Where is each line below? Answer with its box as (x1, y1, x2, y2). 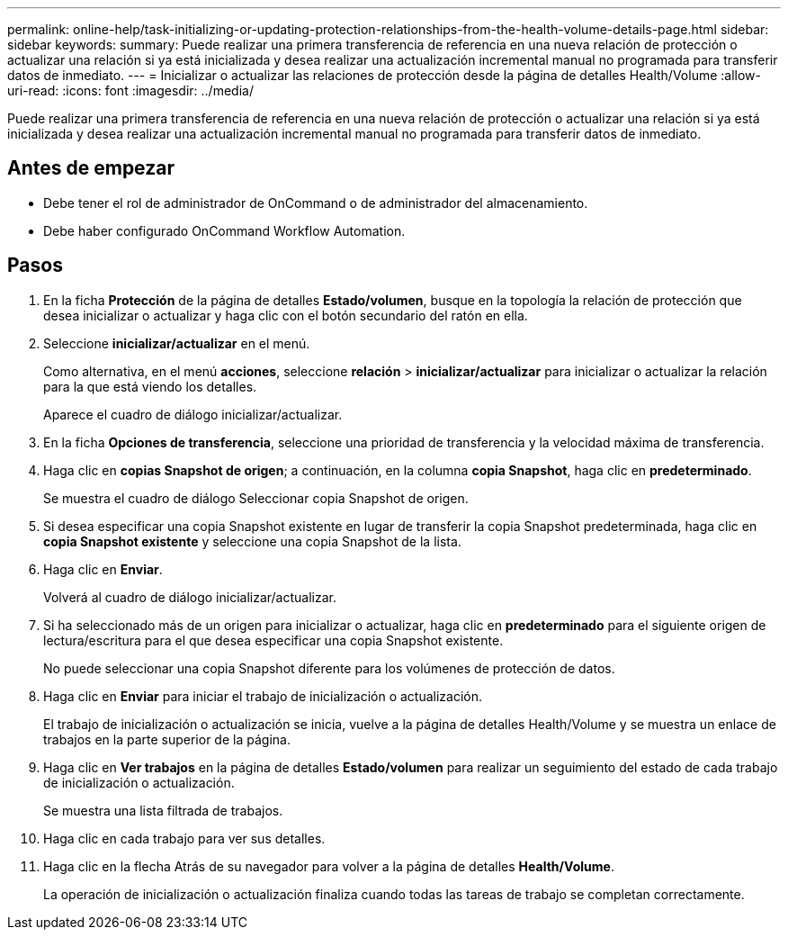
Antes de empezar (7, 157, 175, 180)
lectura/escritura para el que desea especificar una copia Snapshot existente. (43, 632, 504, 648)
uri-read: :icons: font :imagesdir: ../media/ (7, 83, 254, 98)
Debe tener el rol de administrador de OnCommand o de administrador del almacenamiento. (43, 194, 588, 211)
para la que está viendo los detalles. (43, 378, 257, 394)
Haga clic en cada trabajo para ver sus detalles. (43, 830, 326, 846)
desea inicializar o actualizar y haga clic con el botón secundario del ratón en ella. (43, 307, 528, 323)
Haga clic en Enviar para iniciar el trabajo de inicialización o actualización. (43, 688, 483, 704)
